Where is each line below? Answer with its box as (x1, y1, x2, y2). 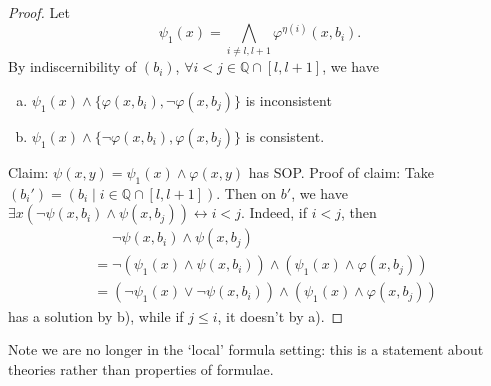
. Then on (216, 182, 277, 203)
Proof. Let (8, 2, 70, 22)
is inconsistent (245, 90, 332, 111)
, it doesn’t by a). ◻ (217, 305, 344, 326)
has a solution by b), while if (8, 305, 184, 326)
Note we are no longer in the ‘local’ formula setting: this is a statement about (8, 339, 484, 360)
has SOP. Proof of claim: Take (248, 162, 435, 183)
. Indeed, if (240, 202, 308, 223)
